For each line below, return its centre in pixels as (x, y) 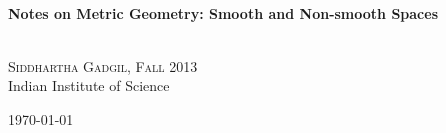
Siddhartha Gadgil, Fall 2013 (103, 65)
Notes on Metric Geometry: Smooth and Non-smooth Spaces (223, 12)
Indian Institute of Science (89, 85)
